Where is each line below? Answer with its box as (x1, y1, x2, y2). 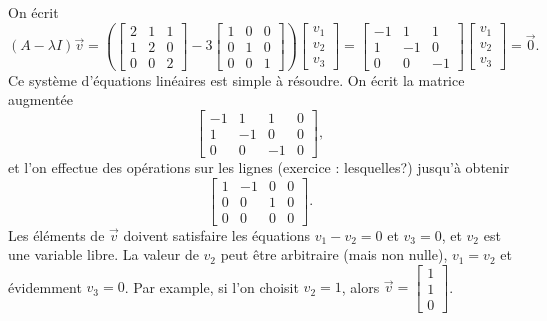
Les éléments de (8, 224, 105, 245)
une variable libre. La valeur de (8, 244, 199, 265)
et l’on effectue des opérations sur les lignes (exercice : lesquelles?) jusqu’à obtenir (8, 157, 510, 178)
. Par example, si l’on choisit (124, 276, 299, 297)
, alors (341, 276, 380, 297)
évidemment (8, 276, 82, 297)
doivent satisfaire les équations (123, 224, 311, 245)
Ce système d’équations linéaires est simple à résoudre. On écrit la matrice (8, 69, 465, 90)
